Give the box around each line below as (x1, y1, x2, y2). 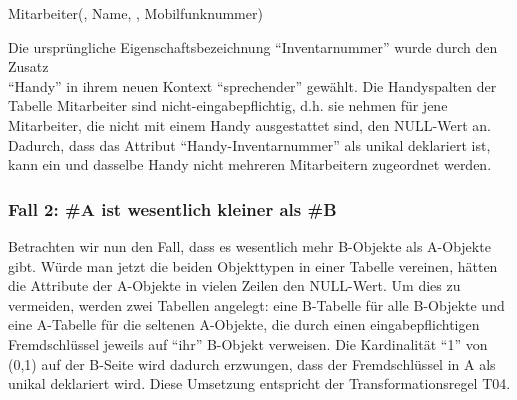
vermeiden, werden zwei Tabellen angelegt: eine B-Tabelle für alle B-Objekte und (8, 294, 505, 315)
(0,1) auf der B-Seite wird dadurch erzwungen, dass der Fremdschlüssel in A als (8, 353, 496, 374)
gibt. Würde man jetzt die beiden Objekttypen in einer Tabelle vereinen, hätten (8, 255, 498, 276)
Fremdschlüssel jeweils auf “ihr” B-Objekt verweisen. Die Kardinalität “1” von (8, 333, 488, 354)
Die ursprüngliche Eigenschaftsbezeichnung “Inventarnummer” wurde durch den (8, 36, 498, 57)
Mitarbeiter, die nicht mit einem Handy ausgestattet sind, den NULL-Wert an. (8, 114, 491, 135)
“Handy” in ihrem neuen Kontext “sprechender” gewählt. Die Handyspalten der (8, 75, 497, 96)
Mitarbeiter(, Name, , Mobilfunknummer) (8, 3, 263, 23)
